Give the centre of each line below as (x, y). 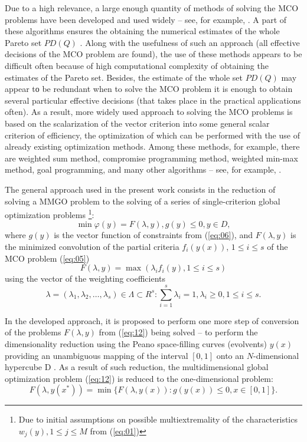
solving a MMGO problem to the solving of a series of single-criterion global (143, 201)
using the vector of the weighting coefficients (85, 278)
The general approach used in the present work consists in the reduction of (140, 189)
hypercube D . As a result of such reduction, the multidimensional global (137, 367)
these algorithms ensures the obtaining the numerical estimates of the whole (142, 31)
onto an (230, 355)
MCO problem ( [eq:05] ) (47, 258)
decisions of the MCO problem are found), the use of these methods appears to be (153, 54)
